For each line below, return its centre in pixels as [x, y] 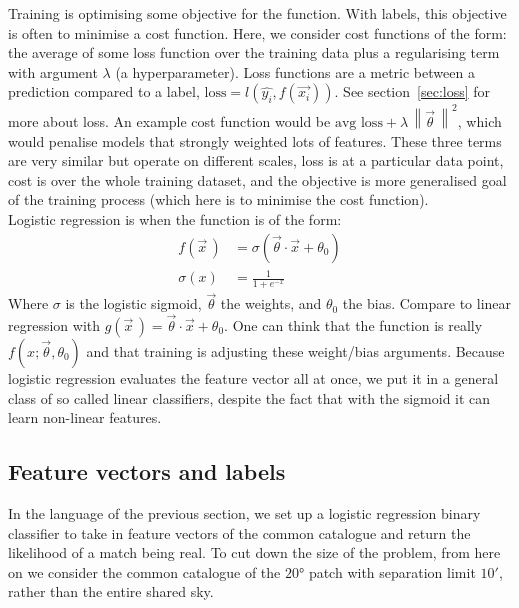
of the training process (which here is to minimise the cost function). [218, 199]
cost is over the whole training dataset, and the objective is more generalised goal [257, 179]
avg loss [358, 122]
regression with [54, 324]
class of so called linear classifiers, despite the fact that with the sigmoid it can [249, 397]
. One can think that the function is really [353, 324]
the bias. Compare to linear [427, 303]
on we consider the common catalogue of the [144, 571]
